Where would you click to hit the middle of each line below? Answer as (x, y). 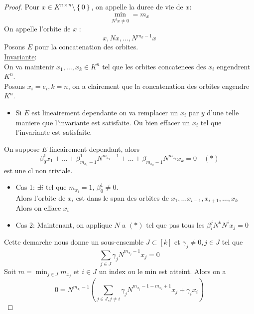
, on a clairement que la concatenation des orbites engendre (159, 86)
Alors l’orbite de (41, 197)
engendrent (234, 66)
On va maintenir (29, 66)
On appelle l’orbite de (37, 29)
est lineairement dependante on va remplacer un (105, 113)
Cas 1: (25, 187)
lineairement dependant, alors (95, 149)
